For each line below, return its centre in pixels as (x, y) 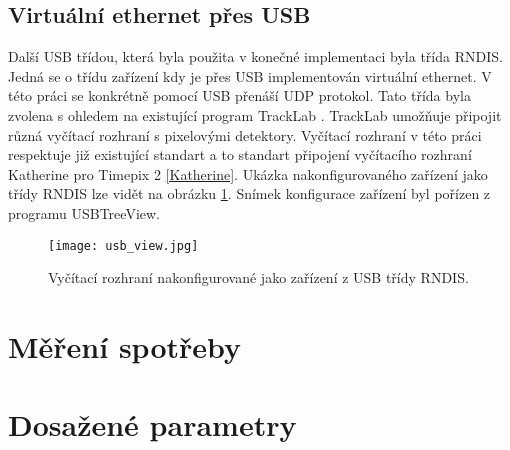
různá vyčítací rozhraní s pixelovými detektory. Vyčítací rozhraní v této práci (245, 134)
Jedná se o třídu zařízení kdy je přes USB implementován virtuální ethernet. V (250, 75)
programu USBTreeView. (84, 212)
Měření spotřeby (125, 345)
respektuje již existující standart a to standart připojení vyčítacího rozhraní (240, 154)
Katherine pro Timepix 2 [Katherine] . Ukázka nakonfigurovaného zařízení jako (248, 173)
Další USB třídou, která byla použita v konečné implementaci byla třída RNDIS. (255, 56)
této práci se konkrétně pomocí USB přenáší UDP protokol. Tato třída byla (239, 95)
